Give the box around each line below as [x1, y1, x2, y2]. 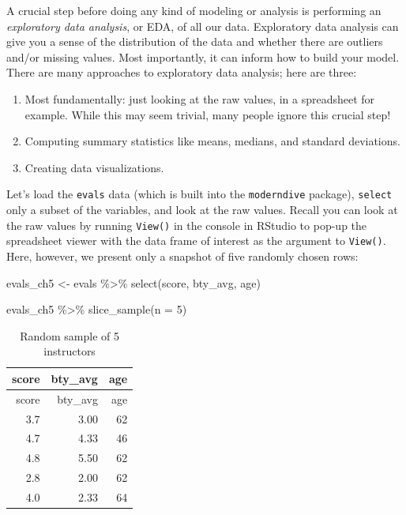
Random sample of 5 [20, 327, 120, 344]
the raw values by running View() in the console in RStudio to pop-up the [6, 216, 367, 233]
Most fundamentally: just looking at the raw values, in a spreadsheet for [24, 90, 375, 107]
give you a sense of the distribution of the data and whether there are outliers [6, 33, 383, 50]
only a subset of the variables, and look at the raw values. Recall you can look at [6, 201, 398, 217]
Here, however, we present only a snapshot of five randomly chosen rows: [6, 247, 359, 264]
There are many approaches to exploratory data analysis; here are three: [6, 64, 357, 81]
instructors [43, 343, 96, 359]
